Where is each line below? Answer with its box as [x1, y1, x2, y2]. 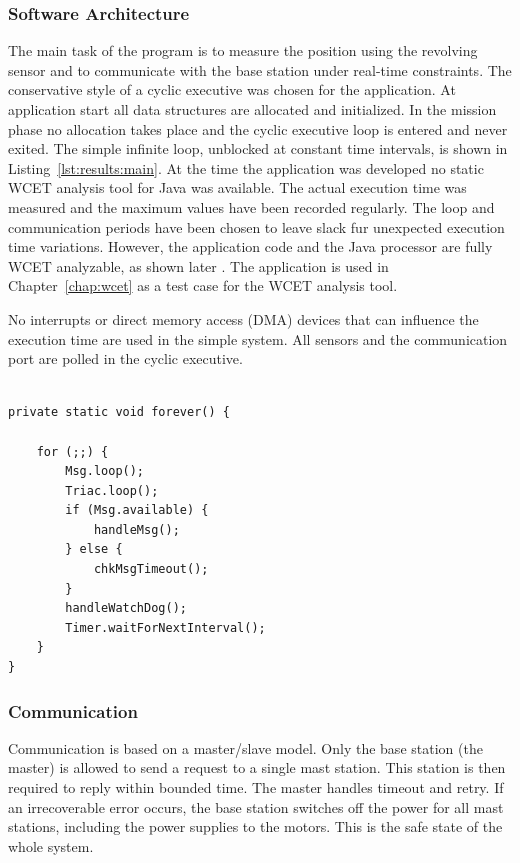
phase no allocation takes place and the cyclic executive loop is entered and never [8, 118, 508, 139]
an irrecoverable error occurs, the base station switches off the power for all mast [8, 796, 504, 817]
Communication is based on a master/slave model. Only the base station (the [8, 737, 483, 758]
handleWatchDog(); [65, 601, 187, 616]
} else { [65, 542, 123, 557]
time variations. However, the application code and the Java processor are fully [8, 236, 493, 257]
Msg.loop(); [65, 464, 145, 479]
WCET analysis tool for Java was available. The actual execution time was [8, 177, 467, 198]
